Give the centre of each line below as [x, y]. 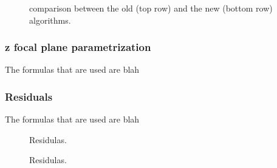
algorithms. [50, 20]
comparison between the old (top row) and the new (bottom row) [151, 8]
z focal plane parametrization [78, 47]
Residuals [29, 96]
